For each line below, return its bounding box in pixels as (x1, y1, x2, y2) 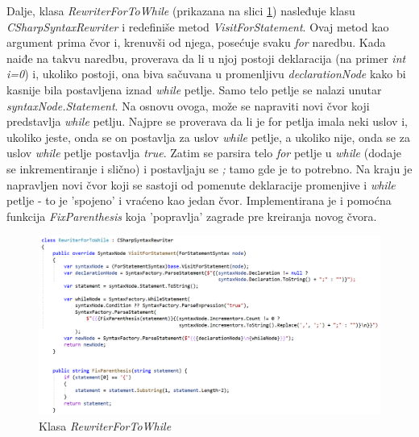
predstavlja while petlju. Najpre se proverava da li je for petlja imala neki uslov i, (6, 113, 408, 130)
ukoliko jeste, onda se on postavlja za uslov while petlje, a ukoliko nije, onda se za (6, 128, 410, 145)
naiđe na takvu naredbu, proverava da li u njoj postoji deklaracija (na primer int (6, 49, 406, 66)
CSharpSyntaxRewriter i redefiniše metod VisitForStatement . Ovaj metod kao (6, 18, 389, 35)
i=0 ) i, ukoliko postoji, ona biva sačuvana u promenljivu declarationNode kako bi (6, 65, 406, 82)
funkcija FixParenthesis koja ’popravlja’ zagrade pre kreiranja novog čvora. (6, 207, 377, 224)
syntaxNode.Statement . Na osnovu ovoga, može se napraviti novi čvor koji (6, 97, 370, 114)
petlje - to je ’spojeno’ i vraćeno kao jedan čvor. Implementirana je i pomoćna (6, 192, 392, 209)
